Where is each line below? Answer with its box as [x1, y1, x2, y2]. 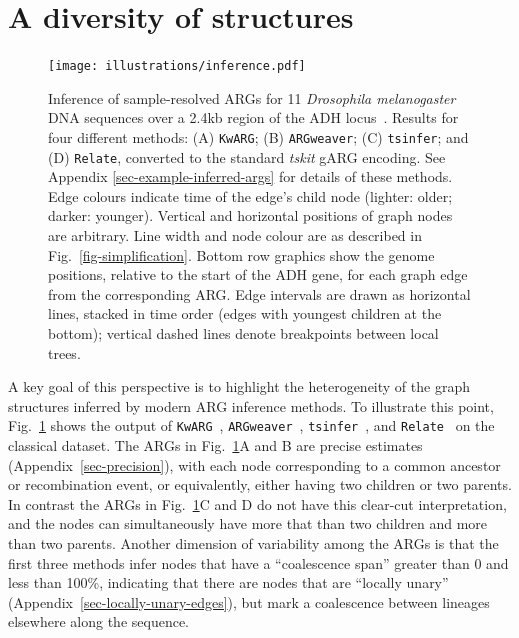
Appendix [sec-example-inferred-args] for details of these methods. [48, 166, 453, 187]
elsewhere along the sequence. [8, 611, 189, 632]
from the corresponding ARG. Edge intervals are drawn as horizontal [48, 283, 471, 304]
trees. [48, 342, 81, 363]
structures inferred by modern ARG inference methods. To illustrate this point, [8, 395, 494, 416]
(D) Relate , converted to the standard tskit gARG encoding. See [48, 146, 446, 167]
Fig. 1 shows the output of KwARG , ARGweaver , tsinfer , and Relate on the [8, 415, 495, 436]
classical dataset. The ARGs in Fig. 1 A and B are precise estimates [8, 435, 423, 456]
